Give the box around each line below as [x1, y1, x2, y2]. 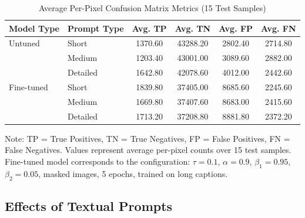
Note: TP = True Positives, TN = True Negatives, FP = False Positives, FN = [5, 132, 290, 144]
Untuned [9, 37, 40, 49]
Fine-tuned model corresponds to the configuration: [5, 155, 190, 167]
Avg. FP [219, 22, 253, 34]
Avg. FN [261, 22, 296, 34]
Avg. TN [175, 22, 211, 34]
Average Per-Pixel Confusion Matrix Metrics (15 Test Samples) [38, 2, 266, 13]
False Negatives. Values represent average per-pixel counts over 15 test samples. [5, 144, 291, 156]
